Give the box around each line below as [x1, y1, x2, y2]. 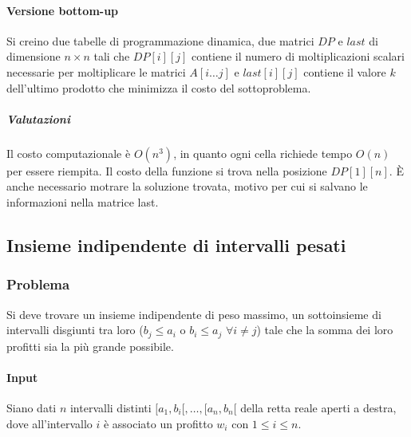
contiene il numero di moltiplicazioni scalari [192, 48, 405, 65]
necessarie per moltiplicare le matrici [6, 63, 186, 80]
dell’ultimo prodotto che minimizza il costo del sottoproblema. [6, 79, 311, 96]
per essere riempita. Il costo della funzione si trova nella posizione [6, 162, 327, 179]
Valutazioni [6, 110, 70, 127]
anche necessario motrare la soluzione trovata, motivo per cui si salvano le [6, 178, 368, 195]
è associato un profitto [103, 415, 213, 431]
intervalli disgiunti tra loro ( [6, 321, 144, 338]
